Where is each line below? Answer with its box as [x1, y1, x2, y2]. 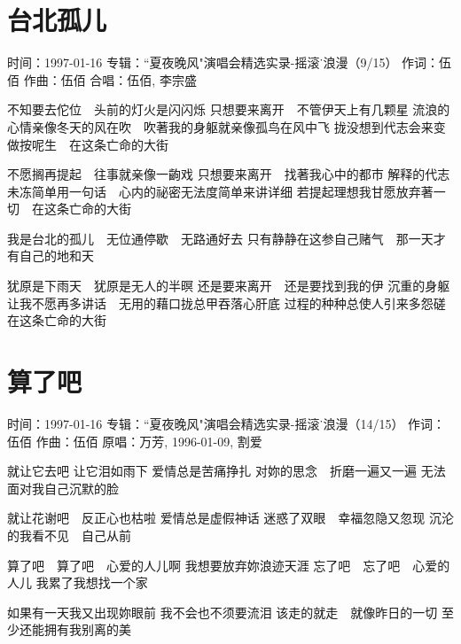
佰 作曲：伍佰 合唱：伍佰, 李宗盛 [7, 70, 197, 89]
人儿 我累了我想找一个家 [7, 573, 148, 592]
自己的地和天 [19, 246, 94, 265]
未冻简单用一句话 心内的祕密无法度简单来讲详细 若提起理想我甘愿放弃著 [7, 182, 434, 200]
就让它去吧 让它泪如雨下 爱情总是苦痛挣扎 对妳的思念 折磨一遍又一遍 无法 [7, 462, 446, 480]
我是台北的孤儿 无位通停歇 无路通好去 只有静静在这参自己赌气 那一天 [7, 229, 434, 247]
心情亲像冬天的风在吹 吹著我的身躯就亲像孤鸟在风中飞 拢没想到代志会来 [7, 117, 434, 136]
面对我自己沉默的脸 [7, 478, 119, 497]
